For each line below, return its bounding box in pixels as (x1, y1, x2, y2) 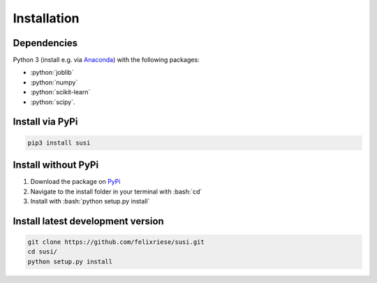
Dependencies (13, 37, 78, 49)
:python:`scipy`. (30, 98, 75, 106)
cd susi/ (27, 248, 58, 256)
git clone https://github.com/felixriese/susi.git (27, 238, 205, 246)
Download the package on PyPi (30, 177, 121, 186)
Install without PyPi (13, 159, 99, 171)
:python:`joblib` (30, 68, 74, 77)
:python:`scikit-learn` (30, 88, 91, 96)
